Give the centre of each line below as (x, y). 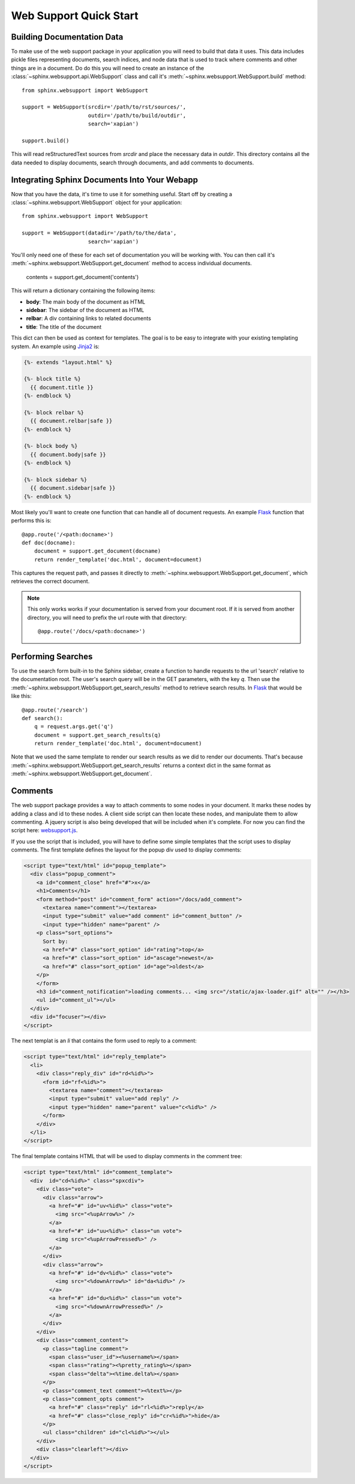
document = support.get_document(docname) (97, 551)
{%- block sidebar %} (55, 479)
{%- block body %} (51, 446)
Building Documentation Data (67, 37)
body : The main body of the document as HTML (86, 302)
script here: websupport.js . (44, 831)
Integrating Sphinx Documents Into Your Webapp (105, 180)
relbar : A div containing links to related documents (88, 319)
